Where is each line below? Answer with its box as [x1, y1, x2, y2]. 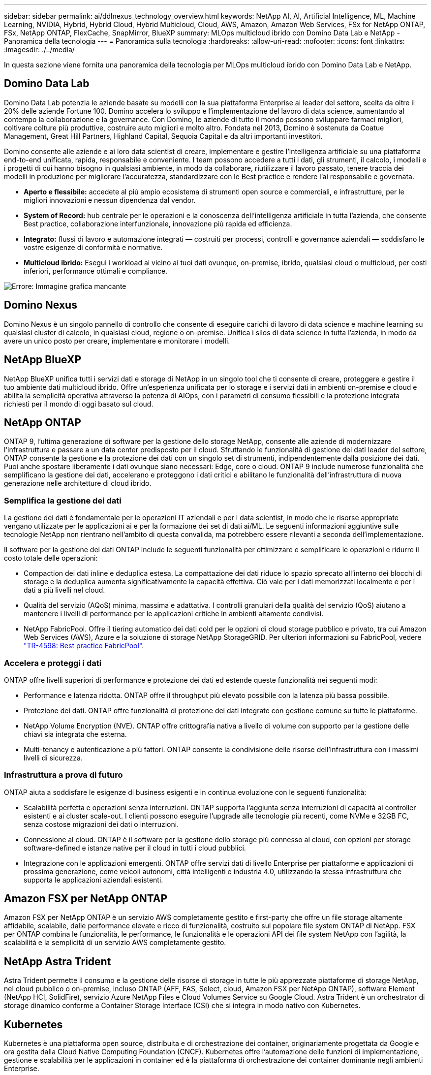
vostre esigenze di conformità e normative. [24, 243, 163, 252]
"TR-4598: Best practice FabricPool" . [24, 641, 144, 650]
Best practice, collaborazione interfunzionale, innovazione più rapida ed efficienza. [24, 219, 292, 228]
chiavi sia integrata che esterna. [24, 729, 127, 738]
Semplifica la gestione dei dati [4, 495, 122, 506]
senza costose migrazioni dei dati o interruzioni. [24, 820, 179, 828]
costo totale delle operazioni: [4, 554, 98, 563]
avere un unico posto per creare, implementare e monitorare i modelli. [4, 336, 230, 345]
